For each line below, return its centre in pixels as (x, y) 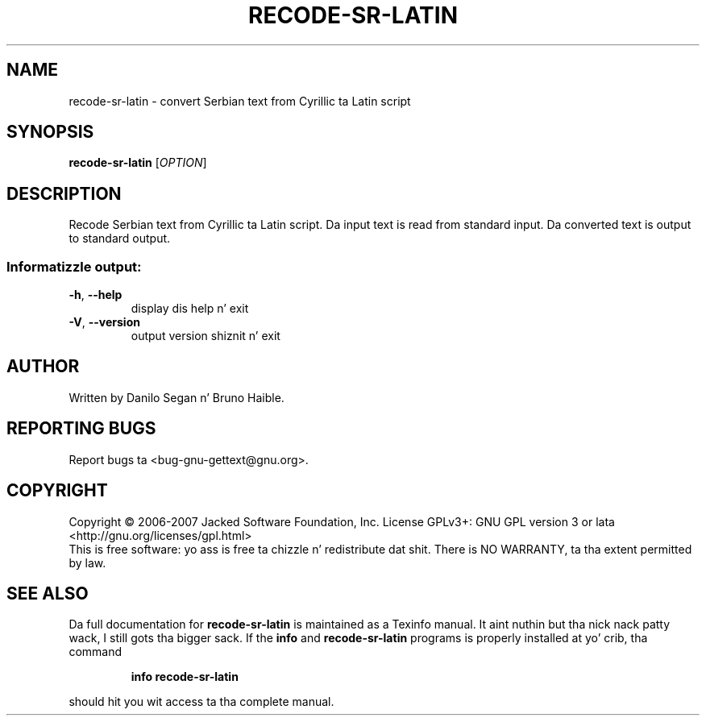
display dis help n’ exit (190, 309)
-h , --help (96, 295)
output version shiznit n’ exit (206, 336)
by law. (87, 562)
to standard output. (120, 239)
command (96, 652)
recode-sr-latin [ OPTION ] (138, 163)
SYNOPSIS (50, 132)
